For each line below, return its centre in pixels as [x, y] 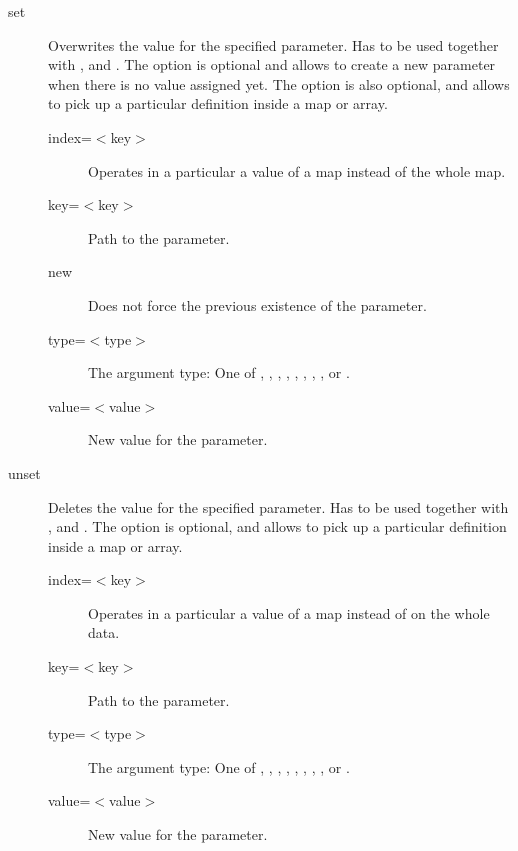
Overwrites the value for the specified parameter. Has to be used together [273, 44]
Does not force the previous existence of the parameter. [257, 304]
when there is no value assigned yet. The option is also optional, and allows [279, 83]
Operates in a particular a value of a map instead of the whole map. [297, 170]
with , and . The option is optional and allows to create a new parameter [272, 64]
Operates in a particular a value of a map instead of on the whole [289, 612]
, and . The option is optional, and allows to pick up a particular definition [277, 526]
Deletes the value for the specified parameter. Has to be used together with [278, 506]
